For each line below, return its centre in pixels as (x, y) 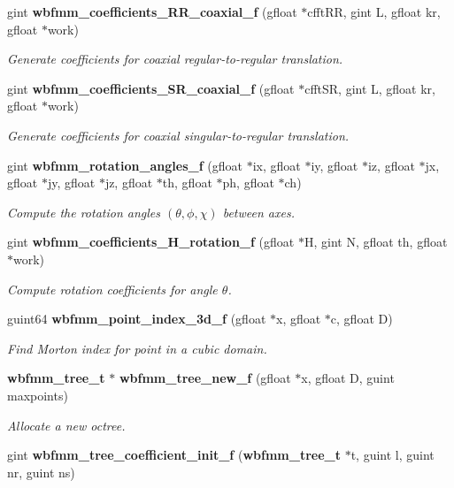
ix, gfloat (277, 165)
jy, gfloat (71, 183)
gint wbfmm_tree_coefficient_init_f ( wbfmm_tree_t (174, 455)
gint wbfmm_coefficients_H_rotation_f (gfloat (151, 242)
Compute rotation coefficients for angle (112, 289)
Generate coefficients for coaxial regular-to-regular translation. (175, 59)
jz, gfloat (129, 183)
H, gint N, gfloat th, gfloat (376, 242)
